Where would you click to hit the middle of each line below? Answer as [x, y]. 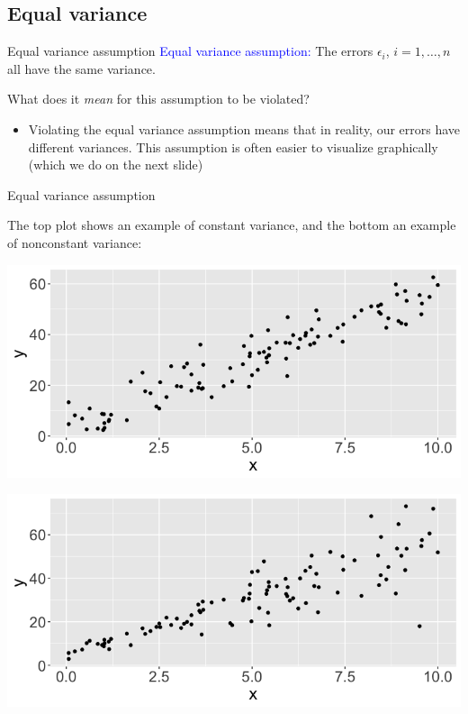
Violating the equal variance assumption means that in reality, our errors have [244, 128]
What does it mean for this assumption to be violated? [158, 99]
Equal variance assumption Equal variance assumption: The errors [190, 51]
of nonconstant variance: [75, 242]
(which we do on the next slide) [116, 165]
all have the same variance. [81, 68]
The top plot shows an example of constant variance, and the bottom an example [232, 225]
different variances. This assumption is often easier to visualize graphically [233, 146]
